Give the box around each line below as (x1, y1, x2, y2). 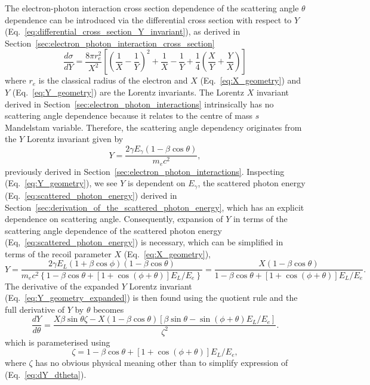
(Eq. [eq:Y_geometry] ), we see (5, 177, 118, 189)
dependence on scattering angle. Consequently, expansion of (5, 212, 223, 225)
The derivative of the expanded (5, 279, 119, 292)
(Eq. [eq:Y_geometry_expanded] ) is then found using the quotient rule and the (5, 291, 298, 304)
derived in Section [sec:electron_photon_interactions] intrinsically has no (5, 97, 274, 110)
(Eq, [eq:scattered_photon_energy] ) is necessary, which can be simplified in (5, 236, 283, 248)
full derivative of (5, 303, 65, 315)
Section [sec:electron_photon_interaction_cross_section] (5, 36, 215, 49)
